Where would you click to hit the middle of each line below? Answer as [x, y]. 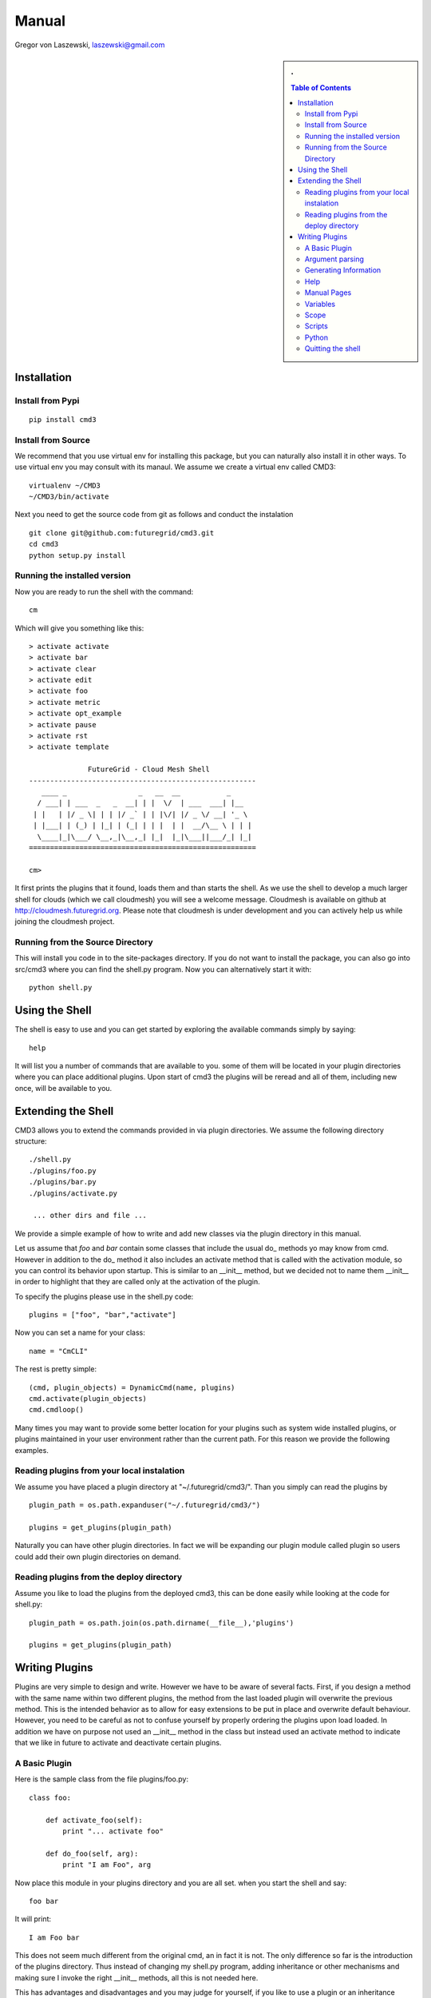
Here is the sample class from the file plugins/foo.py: [102, 1779]
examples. [32, 1450]
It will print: [33, 1919]
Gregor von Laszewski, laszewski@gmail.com [90, 45]
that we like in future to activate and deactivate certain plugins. [118, 1743]
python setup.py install [77, 555]
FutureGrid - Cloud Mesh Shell [149, 770]
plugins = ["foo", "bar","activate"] [103, 1315]
